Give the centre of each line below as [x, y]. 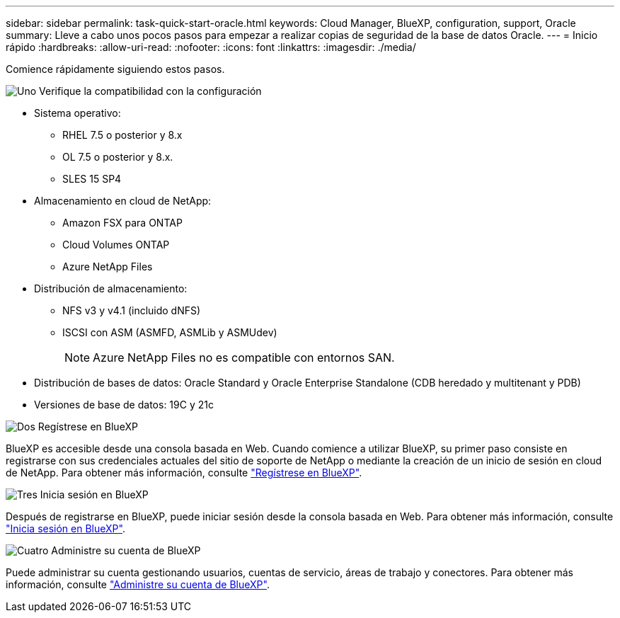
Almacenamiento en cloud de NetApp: [123, 201]
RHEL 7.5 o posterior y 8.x [122, 135]
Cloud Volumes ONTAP [116, 245]
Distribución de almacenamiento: [111, 288]
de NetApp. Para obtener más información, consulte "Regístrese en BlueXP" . [184, 473]
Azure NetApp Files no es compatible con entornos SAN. [244, 357]
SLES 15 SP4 [92, 179]
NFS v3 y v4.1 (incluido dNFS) [132, 310]
